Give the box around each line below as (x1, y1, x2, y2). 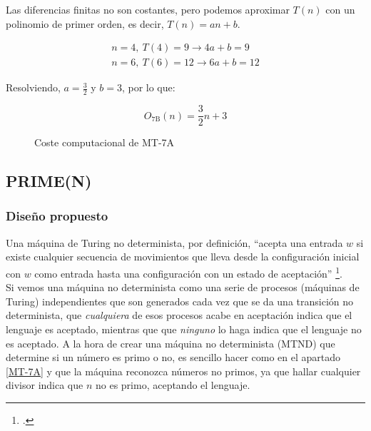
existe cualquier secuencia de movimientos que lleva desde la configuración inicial (6, 249, 360, 264)
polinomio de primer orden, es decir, (6, 16, 164, 31)
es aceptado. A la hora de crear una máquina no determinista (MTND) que (6, 335, 335, 350)
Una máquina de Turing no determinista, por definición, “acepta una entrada (6, 235, 343, 250)
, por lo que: (121, 80, 176, 95)
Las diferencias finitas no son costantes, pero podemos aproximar (6, 2, 290, 16)
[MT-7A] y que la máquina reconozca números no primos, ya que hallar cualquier (6, 363, 361, 378)
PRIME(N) (6, 170, 92, 192)
